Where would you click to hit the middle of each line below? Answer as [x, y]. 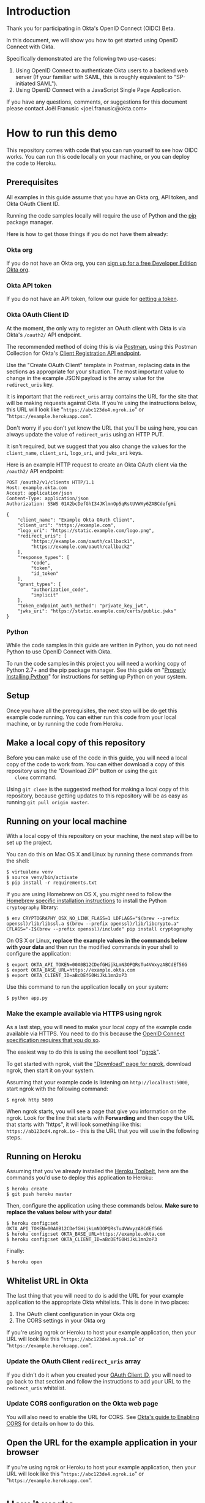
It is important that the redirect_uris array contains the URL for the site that [102, 396]
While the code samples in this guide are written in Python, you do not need [102, 645]
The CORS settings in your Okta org [60, 1321]
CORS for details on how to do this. [50, 1423]
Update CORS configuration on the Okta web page [82, 1404]
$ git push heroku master [39, 1194]
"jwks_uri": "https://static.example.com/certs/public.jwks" [97, 611]
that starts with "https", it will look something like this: [74, 1124]
